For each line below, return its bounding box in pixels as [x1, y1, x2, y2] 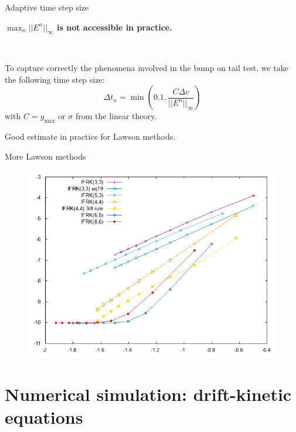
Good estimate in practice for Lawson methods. [5, 130, 176, 142]
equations [5, 405, 83, 429]
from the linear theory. [75, 110, 157, 122]
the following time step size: [5, 73, 105, 85]
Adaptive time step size [5, 1, 89, 13]
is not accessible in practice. [57, 21, 172, 33]
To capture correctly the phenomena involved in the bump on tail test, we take [5, 61, 288, 73]
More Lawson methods [5, 150, 86, 162]
